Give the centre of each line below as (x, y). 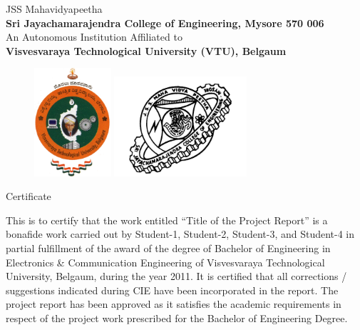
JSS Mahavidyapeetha (54, 9)
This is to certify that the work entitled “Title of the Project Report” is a (167, 220)
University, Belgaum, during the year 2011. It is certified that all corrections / (176, 276)
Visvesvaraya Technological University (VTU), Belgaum (146, 50)
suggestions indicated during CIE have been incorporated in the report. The (172, 290)
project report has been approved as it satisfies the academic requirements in (174, 304)
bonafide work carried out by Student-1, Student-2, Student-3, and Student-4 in (180, 234)
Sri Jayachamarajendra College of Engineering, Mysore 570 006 (165, 22)
